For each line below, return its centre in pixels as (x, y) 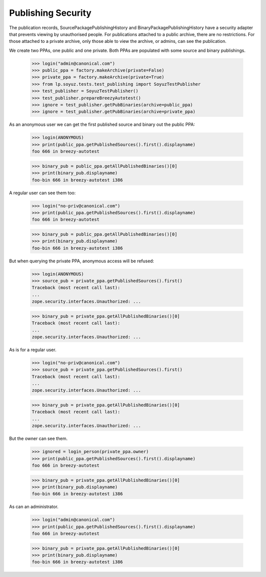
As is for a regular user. (33, 350)
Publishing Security (50, 13)
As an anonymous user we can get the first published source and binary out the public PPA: (102, 125)
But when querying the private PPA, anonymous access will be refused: (82, 261)
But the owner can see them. (38, 438)
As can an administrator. (34, 507)
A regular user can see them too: (42, 193)
